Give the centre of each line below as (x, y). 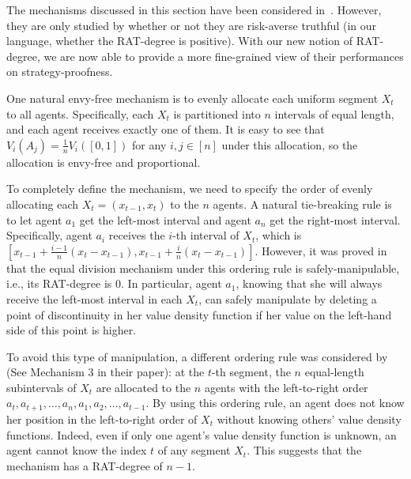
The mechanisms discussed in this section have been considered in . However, (194, 9)
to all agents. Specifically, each (80, 113)
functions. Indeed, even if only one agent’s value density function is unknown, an (202, 434)
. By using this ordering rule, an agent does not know (275, 403)
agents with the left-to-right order (286, 387)
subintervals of (41, 387)
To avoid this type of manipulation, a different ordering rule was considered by (197, 356)
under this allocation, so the (290, 144)
